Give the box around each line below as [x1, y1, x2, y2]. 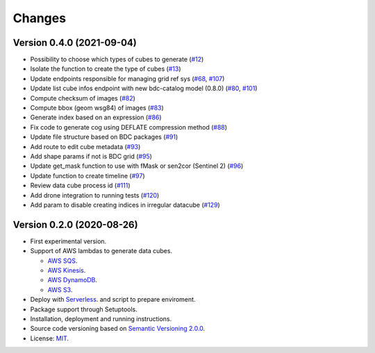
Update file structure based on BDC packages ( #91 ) [30, 132, 178, 141]
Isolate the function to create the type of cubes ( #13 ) [30, 64, 181, 73]
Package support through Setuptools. [30, 305, 138, 313]
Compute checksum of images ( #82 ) [30, 94, 135, 102]
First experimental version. [30, 236, 107, 246]
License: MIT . [30, 334, 69, 343]
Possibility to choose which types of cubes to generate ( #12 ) [30, 55, 204, 64]
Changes [12, 10, 66, 26]
